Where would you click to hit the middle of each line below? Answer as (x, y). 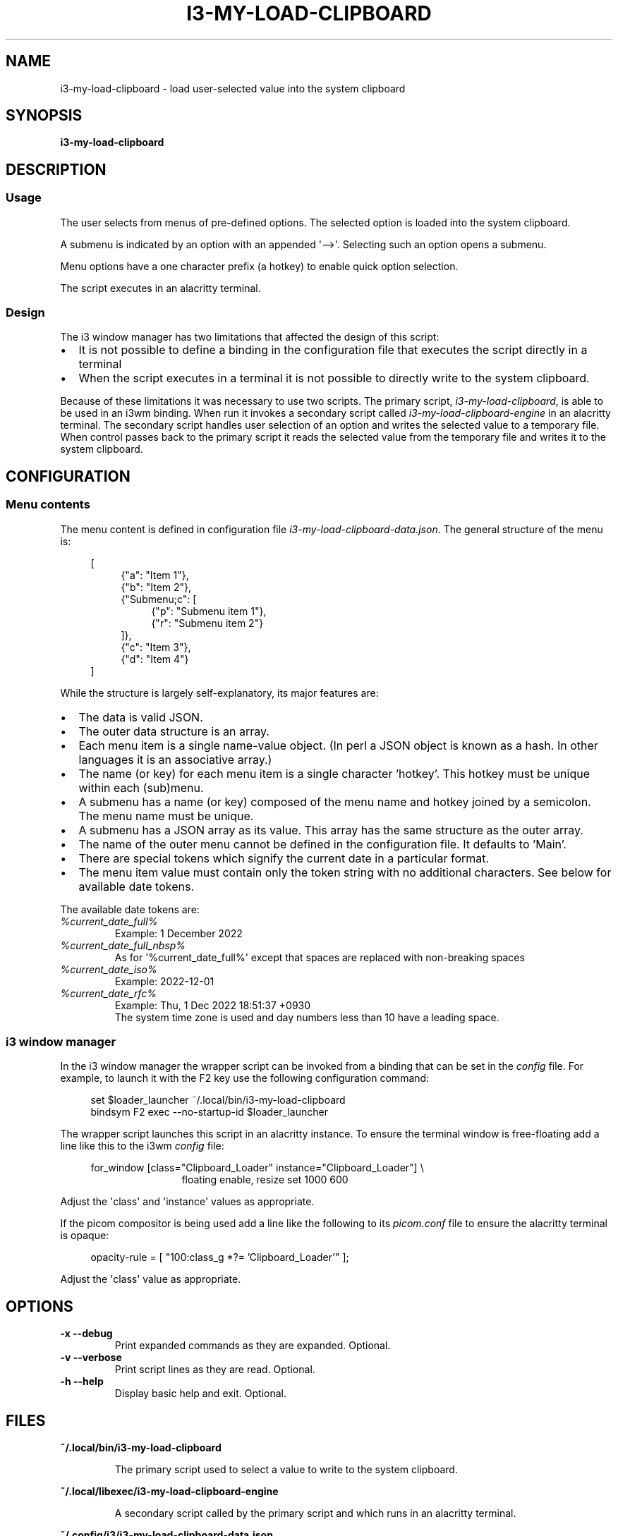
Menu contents (48, 505)
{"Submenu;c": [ (159, 599)
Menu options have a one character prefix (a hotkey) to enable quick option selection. (259, 266)
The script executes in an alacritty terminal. (160, 288)
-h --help (82, 1382)
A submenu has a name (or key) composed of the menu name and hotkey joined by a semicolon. (335, 801)
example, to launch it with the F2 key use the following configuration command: (245, 1078)
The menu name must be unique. (166, 816)
